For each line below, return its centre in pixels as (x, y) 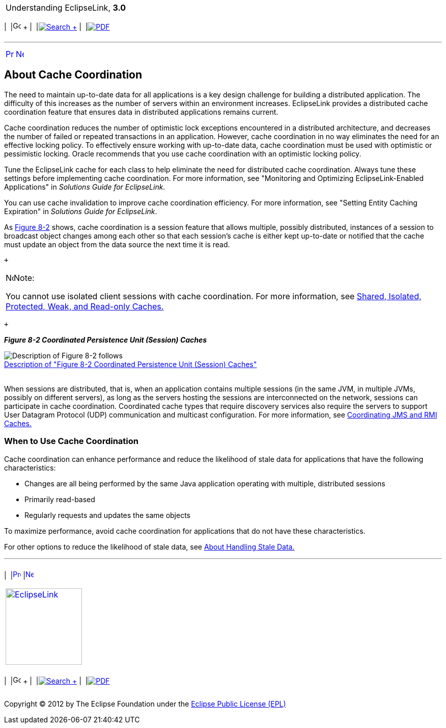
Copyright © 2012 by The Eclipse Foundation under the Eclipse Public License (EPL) (145, 704)
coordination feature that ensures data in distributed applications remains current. (141, 112)
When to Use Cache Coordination (71, 441)
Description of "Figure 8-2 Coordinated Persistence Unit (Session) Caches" (131, 364)
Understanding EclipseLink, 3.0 (66, 8)
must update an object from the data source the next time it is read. (117, 244)
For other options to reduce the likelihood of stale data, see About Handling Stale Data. (149, 547)
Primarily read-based (60, 499)
